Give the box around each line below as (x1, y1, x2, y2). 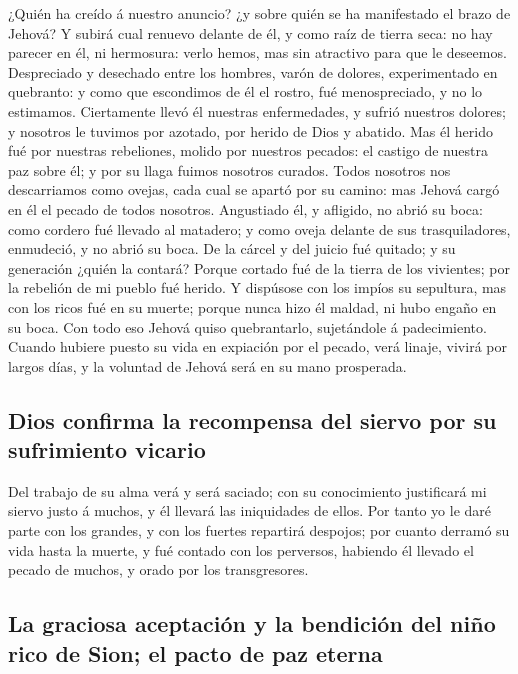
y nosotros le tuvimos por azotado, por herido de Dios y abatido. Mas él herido (8, 120, 493, 141)
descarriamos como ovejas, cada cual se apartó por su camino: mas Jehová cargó (8, 179, 500, 200)
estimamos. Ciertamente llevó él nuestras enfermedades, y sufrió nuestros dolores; (8, 100, 506, 121)
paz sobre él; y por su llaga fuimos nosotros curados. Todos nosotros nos (8, 159, 451, 180)
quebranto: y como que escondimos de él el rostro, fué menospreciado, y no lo (8, 81, 483, 102)
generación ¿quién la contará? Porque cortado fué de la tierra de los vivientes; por (8, 257, 510, 278)
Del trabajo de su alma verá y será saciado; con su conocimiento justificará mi (8, 480, 487, 501)
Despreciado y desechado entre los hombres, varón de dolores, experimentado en (8, 61, 498, 82)
